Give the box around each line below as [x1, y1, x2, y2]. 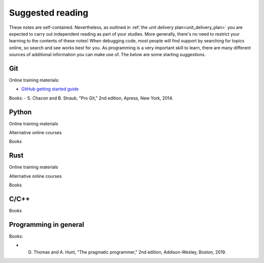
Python [9, 108, 32, 116]
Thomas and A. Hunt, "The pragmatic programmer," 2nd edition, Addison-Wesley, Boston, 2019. [33, 249, 226, 255]
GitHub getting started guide [21, 86, 79, 92]
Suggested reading [9, 7, 88, 18]
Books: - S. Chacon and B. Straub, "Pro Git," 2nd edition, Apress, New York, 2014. [9, 95, 174, 101]
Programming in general [9, 220, 84, 229]
